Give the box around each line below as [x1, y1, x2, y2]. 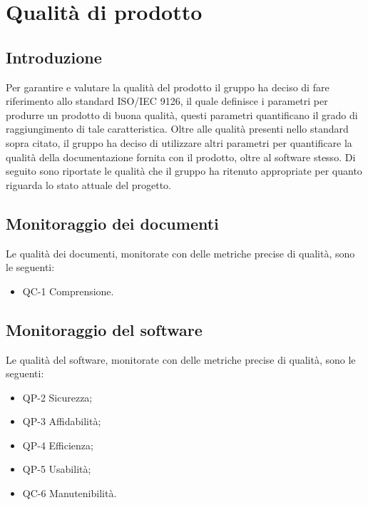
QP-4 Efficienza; [22, 437, 93, 452]
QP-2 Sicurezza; [22, 389, 93, 404]
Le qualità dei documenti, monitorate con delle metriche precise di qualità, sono [6, 245, 355, 260]
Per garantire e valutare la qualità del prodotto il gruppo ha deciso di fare [6, 79, 329, 94]
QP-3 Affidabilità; [22, 414, 101, 429]
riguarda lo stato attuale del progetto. [6, 177, 171, 192]
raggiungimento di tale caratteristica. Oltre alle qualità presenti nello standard [6, 121, 349, 136]
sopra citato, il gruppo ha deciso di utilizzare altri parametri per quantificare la [6, 135, 352, 150]
